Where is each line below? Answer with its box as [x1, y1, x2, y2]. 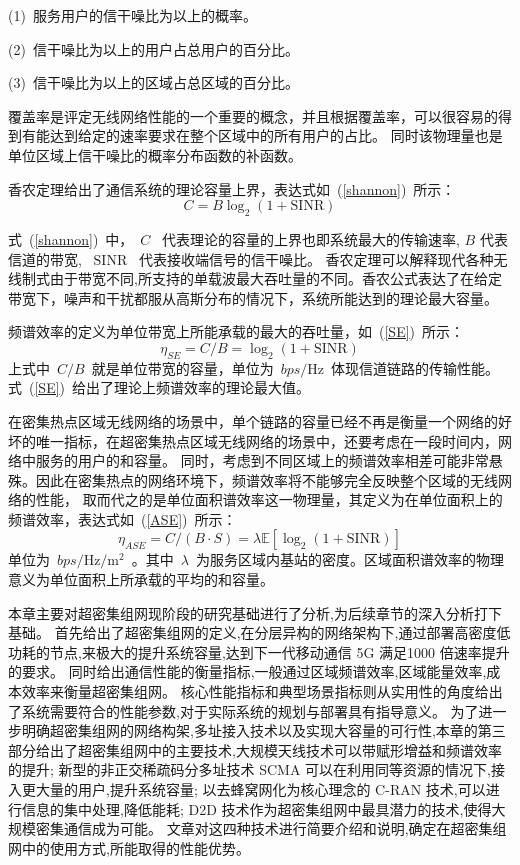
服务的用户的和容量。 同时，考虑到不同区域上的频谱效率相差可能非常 [35, 450, 489, 471]
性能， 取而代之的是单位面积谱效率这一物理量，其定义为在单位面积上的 [35, 489, 503, 510]
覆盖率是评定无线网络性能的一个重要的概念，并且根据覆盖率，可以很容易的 [8, 105, 498, 126]
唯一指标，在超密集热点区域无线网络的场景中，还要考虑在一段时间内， [35, 430, 498, 451]
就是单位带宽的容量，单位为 [91, 357, 274, 378]
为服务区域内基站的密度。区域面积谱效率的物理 [195, 549, 504, 570]
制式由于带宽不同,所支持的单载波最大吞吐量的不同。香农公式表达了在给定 [21, 268, 502, 289]
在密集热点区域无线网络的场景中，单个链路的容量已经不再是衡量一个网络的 [8, 410, 498, 431]
